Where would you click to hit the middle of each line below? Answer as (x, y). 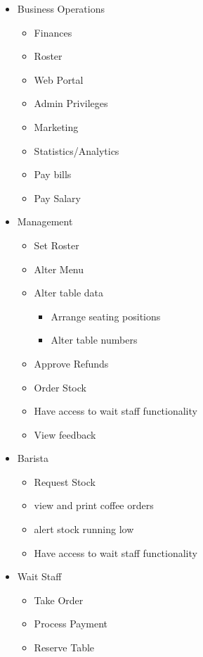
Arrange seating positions (106, 316)
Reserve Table (64, 647)
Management (45, 221)
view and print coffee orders (94, 505)
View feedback (65, 434)
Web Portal (59, 79)
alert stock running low (84, 529)
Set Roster (57, 245)
